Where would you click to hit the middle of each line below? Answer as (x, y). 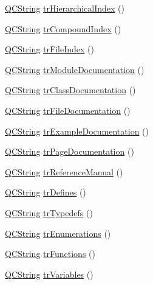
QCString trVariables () (49, 274)
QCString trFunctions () (50, 254)
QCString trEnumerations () (58, 233)
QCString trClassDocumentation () (70, 90)
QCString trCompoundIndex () (63, 28)
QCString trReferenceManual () (64, 171)
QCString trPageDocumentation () (70, 151)
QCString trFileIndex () (49, 49)
